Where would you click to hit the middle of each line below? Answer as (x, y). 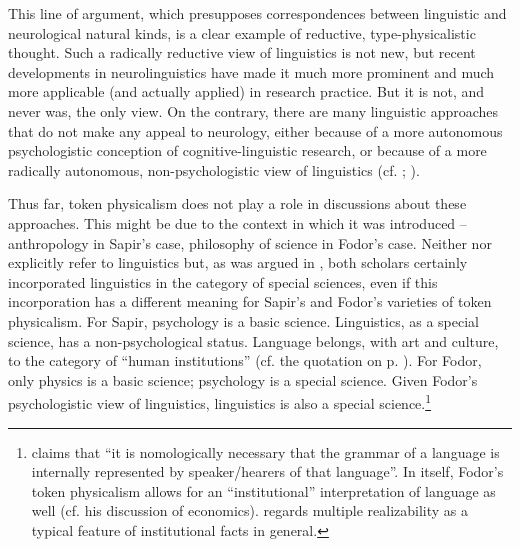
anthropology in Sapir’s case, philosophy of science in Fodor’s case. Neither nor (250, 242)
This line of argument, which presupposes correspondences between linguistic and (257, 13)
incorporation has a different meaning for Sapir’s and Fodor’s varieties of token (250, 301)
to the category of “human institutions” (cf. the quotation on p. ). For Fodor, (245, 360)
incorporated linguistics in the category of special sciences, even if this (223, 281)
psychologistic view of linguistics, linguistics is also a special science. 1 (220, 401)
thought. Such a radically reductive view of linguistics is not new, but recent (242, 52)
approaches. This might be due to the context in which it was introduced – (237, 222)
